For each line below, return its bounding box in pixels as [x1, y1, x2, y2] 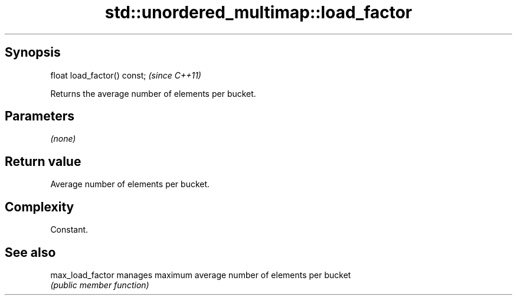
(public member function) [50, 279, 149, 290]
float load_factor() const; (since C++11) [50, 70, 201, 80]
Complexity [5, 199, 74, 214]
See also [5, 244, 56, 260]
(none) [50, 133, 76, 144]
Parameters [5, 109, 74, 124]
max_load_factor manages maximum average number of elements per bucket [50, 269, 351, 280]
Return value [5, 154, 81, 169]
